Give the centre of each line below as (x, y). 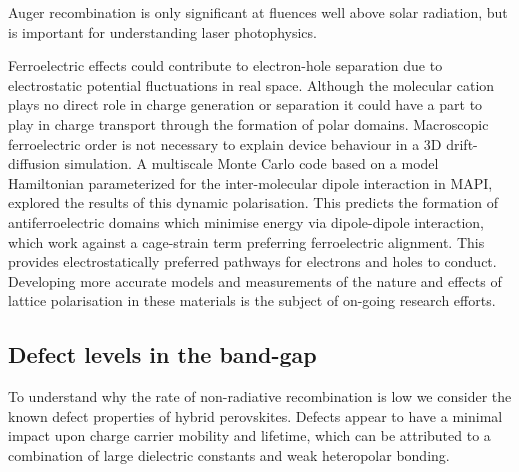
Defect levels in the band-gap (162, 354)
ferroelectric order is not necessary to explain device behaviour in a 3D (225, 143)
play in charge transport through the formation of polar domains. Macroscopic (248, 123)
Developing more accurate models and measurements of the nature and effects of (255, 280)
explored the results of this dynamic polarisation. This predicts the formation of (253, 202)
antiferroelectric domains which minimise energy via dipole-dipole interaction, (246, 221)
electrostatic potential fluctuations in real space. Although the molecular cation (251, 84)
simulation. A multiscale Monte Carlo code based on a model (251, 163)
